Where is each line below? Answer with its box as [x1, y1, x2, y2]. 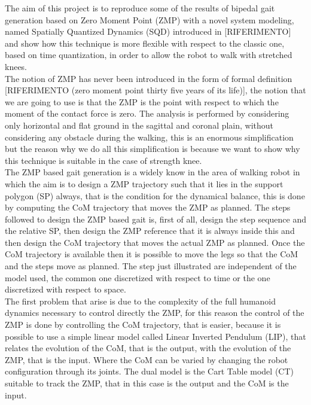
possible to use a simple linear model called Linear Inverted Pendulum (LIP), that [5, 330, 306, 342]
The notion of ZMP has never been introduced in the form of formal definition [5, 72, 292, 84]
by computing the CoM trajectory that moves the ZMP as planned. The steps [5, 201, 291, 214]
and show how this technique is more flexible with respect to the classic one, [5, 36, 285, 49]
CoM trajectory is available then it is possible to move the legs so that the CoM [5, 248, 298, 260]
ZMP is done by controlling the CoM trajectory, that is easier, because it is [5, 318, 281, 331]
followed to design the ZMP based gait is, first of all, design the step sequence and [5, 212, 306, 225]
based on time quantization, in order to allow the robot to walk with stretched [5, 48, 292, 61]
